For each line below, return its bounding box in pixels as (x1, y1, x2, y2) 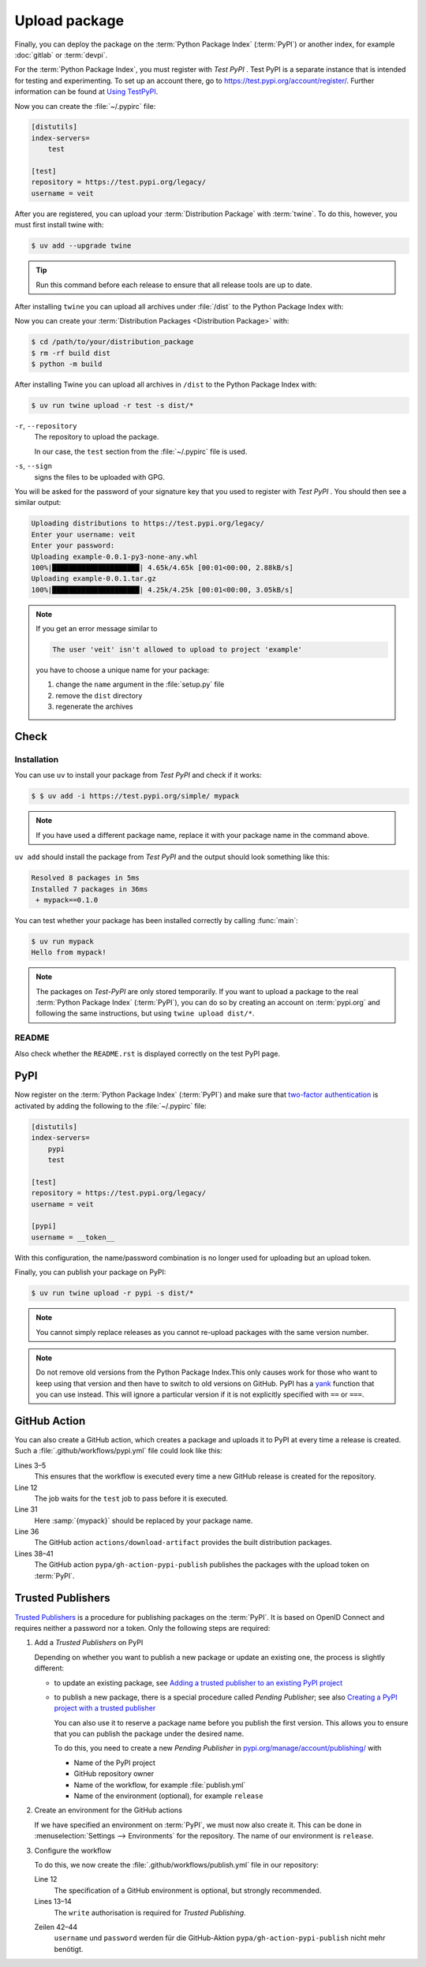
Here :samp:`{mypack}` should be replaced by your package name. (34, 1516, 253, 1525)
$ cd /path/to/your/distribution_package (31, 338, 194, 346)
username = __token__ (31, 1232, 115, 1242)
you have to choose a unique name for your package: (35, 665, 210, 675)
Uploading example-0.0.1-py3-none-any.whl (31, 552, 198, 561)
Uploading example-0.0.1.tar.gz (31, 574, 157, 583)
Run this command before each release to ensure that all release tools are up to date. (35, 280, 312, 290)
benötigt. (54, 1944, 84, 1954)
